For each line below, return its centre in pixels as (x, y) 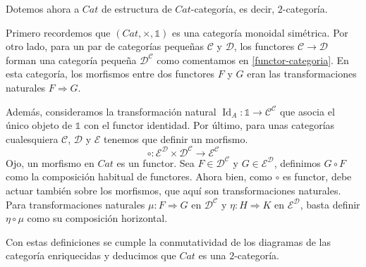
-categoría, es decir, (233, 8)
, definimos (297, 162)
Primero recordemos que (58, 32)
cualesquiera (32, 138)
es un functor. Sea (155, 162)
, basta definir (330, 204)
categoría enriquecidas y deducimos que (91, 255)
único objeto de (39, 125)
